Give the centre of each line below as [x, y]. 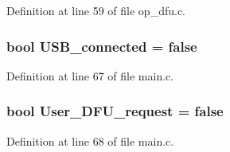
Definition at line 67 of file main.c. [90, 75]
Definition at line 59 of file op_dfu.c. [96, 10]
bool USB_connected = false [102, 46]
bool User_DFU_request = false [115, 111]
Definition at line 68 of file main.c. [90, 140]
